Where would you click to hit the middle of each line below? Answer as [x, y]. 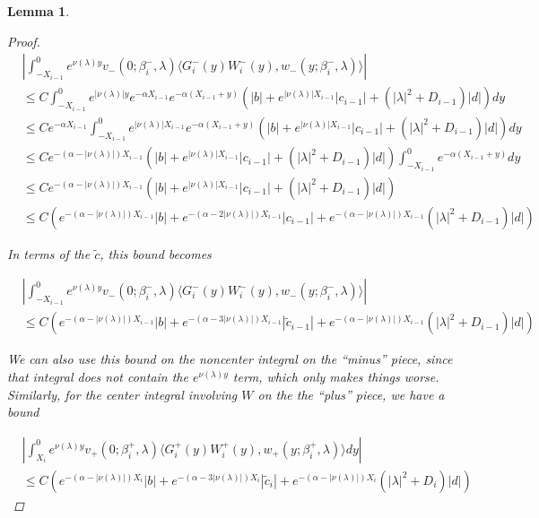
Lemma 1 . [39, 11]
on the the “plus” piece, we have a [351, 394]
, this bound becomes [156, 253]
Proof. [24, 41]
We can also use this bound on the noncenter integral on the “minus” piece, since [230, 359]
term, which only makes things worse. [336, 376]
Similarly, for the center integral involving [122, 394]
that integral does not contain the [98, 376]
